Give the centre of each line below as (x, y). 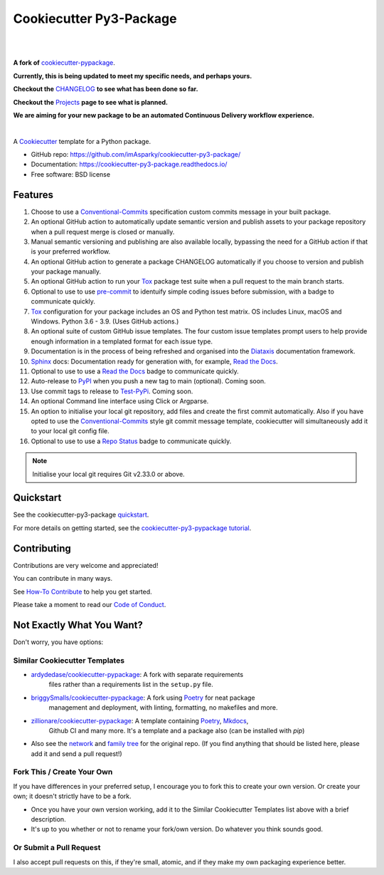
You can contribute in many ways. (63, 579)
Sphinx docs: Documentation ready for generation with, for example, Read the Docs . (155, 361)
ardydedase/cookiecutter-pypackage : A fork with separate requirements (137, 674)
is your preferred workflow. (71, 252)
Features (33, 195)
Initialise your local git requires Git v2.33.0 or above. (108, 474)
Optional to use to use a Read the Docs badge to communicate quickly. (135, 371)
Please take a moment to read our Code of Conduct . (90, 604)
